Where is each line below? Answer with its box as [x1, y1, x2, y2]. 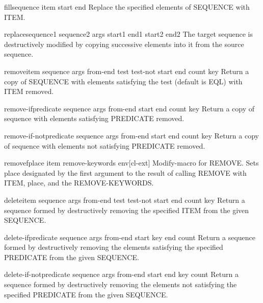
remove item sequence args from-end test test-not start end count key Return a [4, 65, 249, 76]
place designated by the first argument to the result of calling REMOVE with [4, 167, 247, 178]
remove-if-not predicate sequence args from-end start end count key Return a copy [4, 130, 259, 141]
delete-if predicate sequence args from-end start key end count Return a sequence [4, 231, 255, 242]
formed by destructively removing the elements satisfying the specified [4, 242, 223, 252]
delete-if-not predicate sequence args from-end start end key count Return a [4, 269, 239, 279]
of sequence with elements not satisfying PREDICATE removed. [4, 140, 205, 151]
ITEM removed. [4, 86, 54, 97]
